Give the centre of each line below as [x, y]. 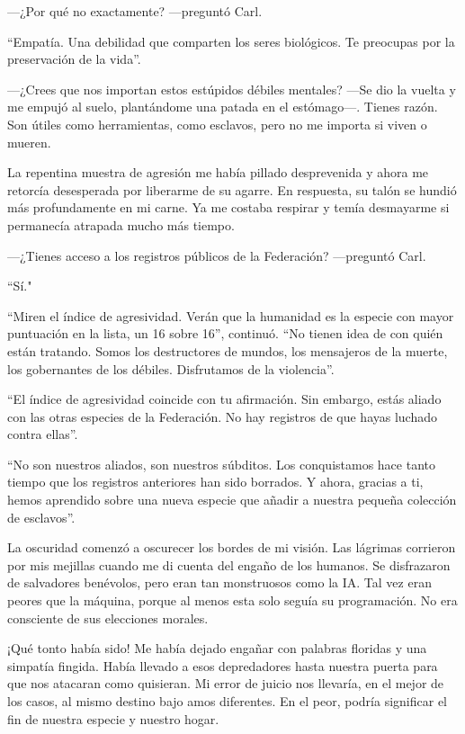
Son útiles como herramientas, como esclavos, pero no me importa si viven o [217, 124]
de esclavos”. [41, 517]
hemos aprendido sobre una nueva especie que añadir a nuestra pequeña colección [232, 500]
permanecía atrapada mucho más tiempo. [121, 224]
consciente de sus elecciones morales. [108, 618]
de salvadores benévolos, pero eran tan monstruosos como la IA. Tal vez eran [219, 582]
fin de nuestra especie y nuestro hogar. [113, 718]
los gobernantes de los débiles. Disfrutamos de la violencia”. [171, 368]
